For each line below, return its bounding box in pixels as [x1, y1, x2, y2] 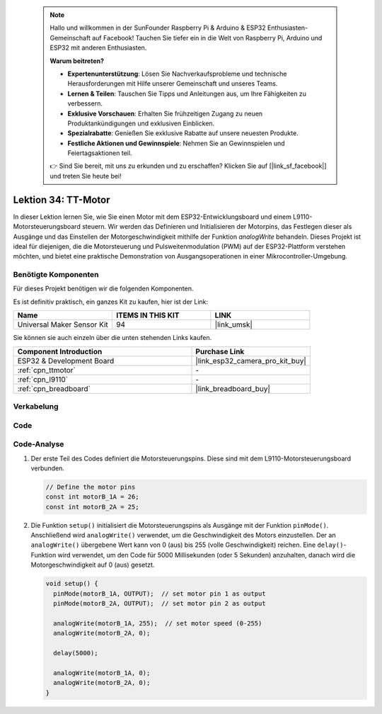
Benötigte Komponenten [13, 270, 99, 280]
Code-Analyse [13, 439, 64, 449]
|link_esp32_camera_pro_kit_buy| [195, 356, 307, 365]
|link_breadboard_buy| [195, 383, 270, 393]
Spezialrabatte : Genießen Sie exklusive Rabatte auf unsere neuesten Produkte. [67, 129, 299, 137]
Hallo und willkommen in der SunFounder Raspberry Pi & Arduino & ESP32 [50, 23, 266, 32]
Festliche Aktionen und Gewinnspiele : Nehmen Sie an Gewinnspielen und [67, 139, 286, 147]
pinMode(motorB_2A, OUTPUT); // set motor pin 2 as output [53, 599, 266, 607]
